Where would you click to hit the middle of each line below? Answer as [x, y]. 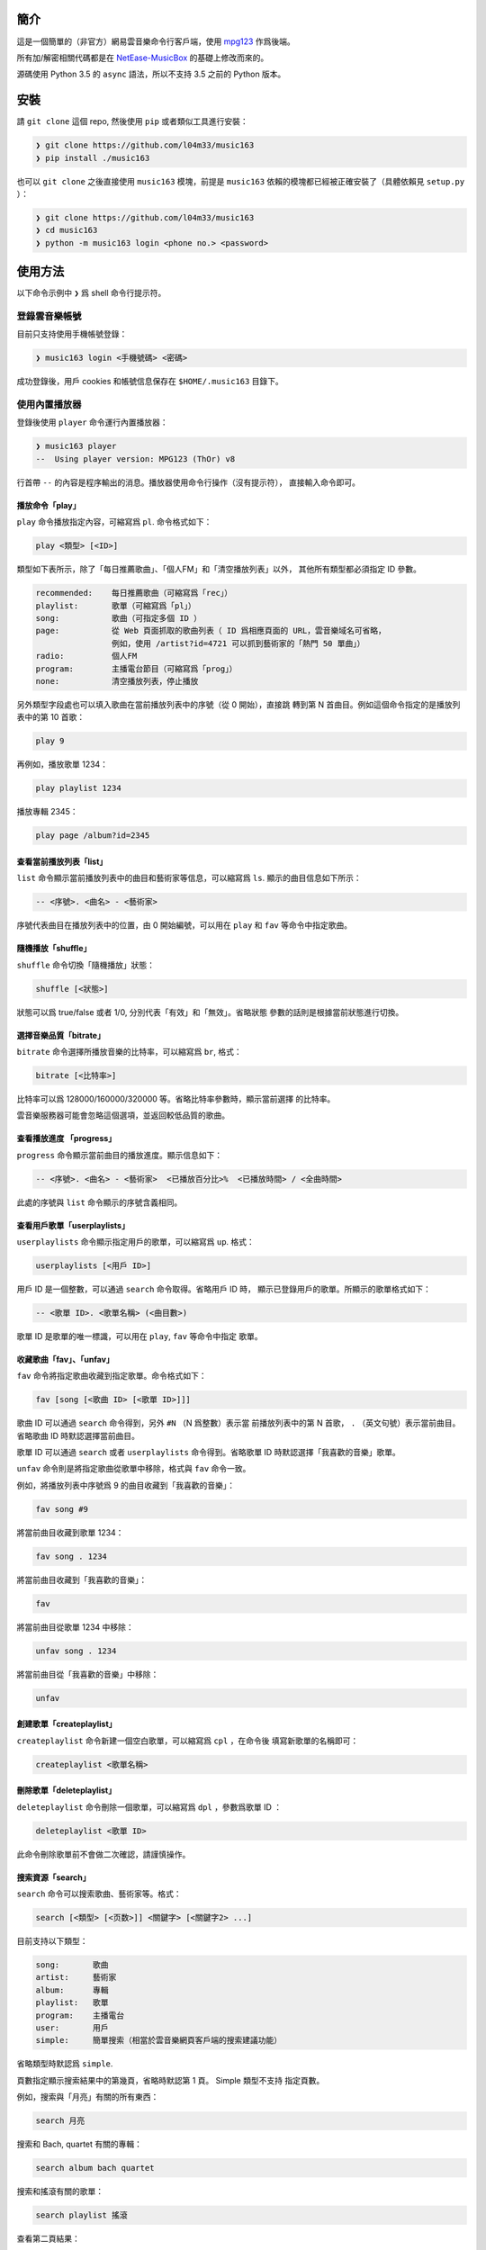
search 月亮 [60, 2121]
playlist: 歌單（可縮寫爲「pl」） [116, 606]
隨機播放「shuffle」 [54, 949]
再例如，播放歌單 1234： [62, 764]
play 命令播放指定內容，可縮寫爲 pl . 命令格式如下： [114, 522]
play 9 [50, 741]
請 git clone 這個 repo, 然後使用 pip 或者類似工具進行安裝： [132, 121]
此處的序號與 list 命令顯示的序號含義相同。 [99, 1202]
